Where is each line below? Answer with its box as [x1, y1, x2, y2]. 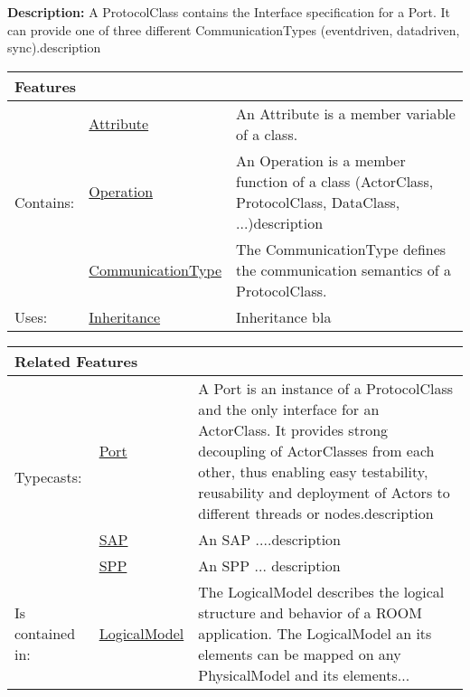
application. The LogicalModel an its [198, 622, 432, 644]
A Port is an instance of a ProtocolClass [198, 377, 454, 399]
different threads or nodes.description [198, 502, 434, 523]
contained [14, 622, 76, 644]
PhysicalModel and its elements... [198, 664, 410, 685]
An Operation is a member [236, 149, 406, 171]
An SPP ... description [198, 554, 341, 576]
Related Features [14, 350, 138, 372]
